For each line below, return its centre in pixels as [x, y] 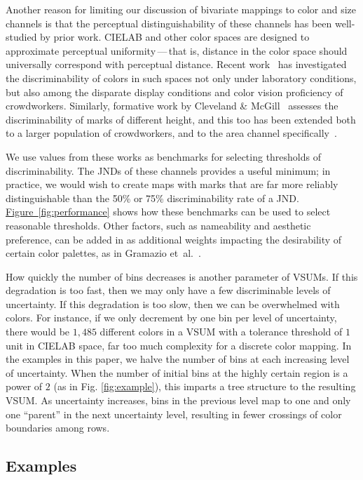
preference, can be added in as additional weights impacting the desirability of [174, 239]
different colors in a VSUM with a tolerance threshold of [221, 332]
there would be [38, 332]
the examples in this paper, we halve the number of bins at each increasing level [178, 359]
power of [24, 386]
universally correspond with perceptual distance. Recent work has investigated [176, 64]
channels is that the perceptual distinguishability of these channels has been [169, 23]
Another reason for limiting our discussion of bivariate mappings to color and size [181, 9]
